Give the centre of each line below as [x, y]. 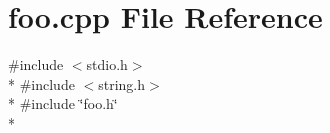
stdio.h [107, 64]
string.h [122, 83]
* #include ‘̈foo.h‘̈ [63, 103]
